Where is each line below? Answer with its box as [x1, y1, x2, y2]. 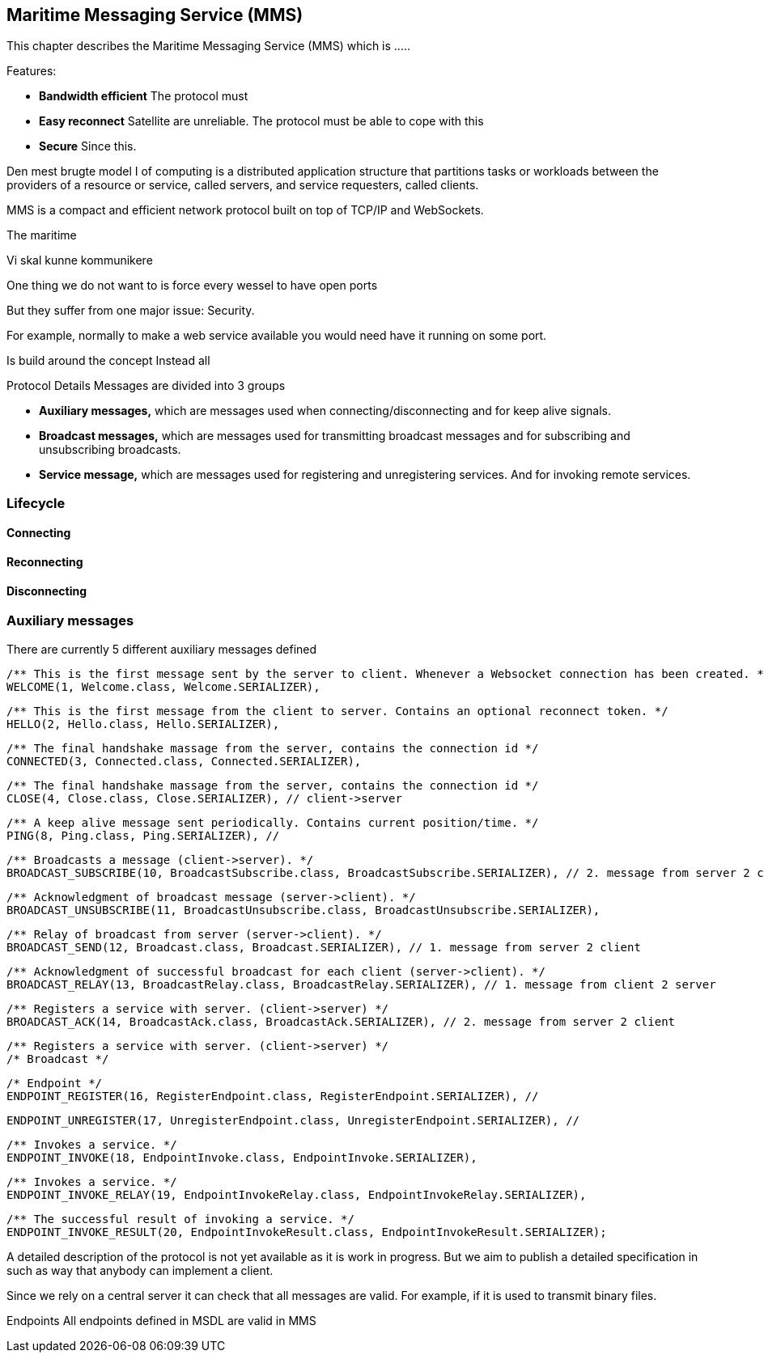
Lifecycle [6, 494, 66, 511]
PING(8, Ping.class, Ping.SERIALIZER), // [6, 828, 280, 842]
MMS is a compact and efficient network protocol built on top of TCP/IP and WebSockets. [6, 203, 484, 218]
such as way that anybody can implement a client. [6, 1263, 274, 1277]
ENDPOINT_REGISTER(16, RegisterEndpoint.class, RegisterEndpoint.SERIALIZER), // [6, 1089, 539, 1103]
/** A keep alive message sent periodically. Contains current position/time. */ [6, 815, 539, 829]
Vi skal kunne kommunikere [6, 253, 153, 268]
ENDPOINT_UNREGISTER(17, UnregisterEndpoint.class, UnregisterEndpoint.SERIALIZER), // [6, 1113, 580, 1127]
